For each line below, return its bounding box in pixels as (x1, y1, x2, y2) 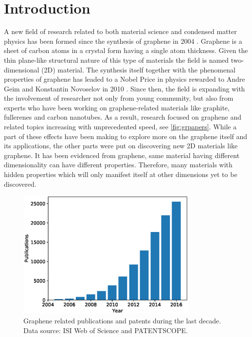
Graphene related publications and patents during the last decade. (23, 315, 221, 325)
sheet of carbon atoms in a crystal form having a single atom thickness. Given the (4, 45, 248, 55)
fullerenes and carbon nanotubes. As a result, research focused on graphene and (4, 112, 241, 122)
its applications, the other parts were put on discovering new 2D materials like (4, 141, 238, 151)
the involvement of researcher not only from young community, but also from (4, 93, 234, 103)
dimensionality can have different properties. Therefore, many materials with (4, 160, 233, 170)
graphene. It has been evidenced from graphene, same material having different (4, 150, 240, 160)
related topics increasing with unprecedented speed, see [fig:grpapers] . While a (4, 122, 237, 132)
